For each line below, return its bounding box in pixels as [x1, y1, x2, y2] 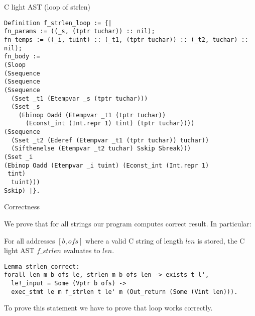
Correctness [4, 201, 40, 212]
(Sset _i [4, 153, 33, 161]
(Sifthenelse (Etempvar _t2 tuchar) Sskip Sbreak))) [11, 145, 191, 152]
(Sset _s [11, 103, 40, 111]
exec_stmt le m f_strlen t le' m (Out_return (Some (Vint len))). [11, 288, 238, 295]
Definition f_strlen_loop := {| [4, 19, 112, 27]
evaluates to [63, 245, 100, 256]
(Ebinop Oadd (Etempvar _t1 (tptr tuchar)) [18, 111, 166, 119]
